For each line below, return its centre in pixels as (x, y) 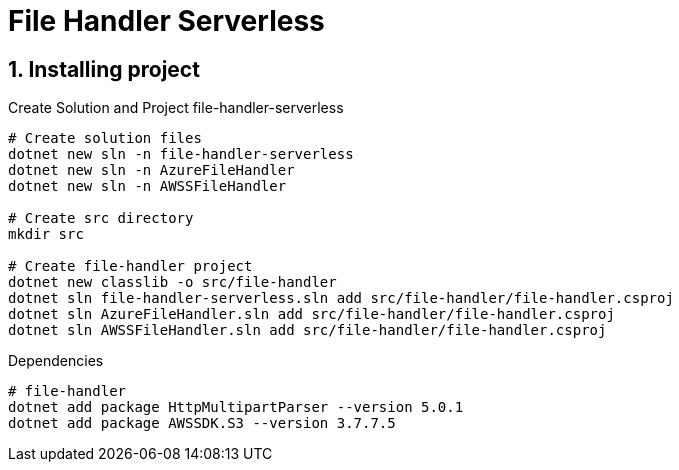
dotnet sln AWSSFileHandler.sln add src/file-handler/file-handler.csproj (307, 330)
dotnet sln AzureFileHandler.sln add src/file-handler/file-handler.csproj (311, 314)
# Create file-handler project (130, 266)
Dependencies (56, 361)
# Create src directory (101, 218)
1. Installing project (104, 69)
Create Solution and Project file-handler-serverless (176, 108)
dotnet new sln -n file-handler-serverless (181, 154)
